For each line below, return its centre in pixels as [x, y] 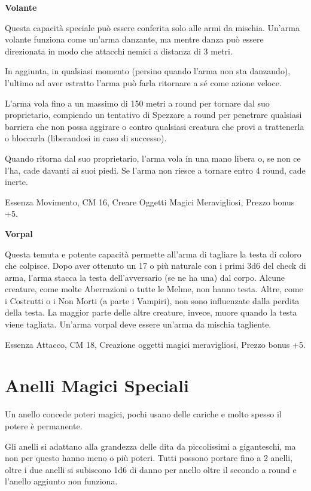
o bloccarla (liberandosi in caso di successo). [86, 138]
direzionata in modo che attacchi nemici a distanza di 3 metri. [119, 51]
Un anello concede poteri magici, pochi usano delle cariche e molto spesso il [143, 414]
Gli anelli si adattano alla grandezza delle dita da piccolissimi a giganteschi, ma [150, 446]
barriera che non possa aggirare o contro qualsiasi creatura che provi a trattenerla [155, 126]
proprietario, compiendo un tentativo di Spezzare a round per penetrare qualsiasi [153, 115]
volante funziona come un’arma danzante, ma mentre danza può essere [134, 39]
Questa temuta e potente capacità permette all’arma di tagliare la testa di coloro [153, 254]
